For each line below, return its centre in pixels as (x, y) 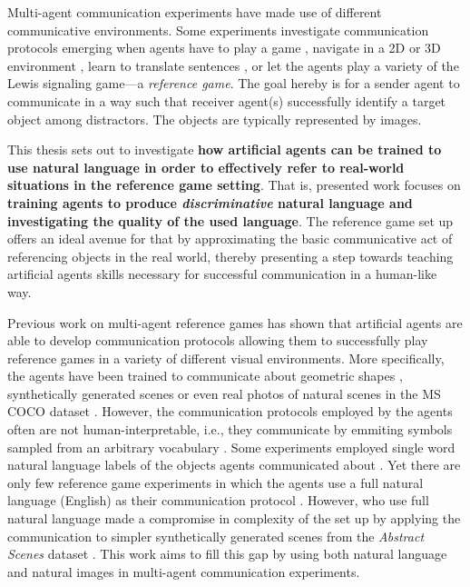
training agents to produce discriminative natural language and (210, 202)
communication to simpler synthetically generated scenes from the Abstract (216, 536)
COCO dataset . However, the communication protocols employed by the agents (230, 411)
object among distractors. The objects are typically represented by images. (215, 119)
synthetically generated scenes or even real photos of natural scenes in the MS (224, 393)
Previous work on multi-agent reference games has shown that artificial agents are (235, 322)
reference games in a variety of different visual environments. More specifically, (226, 358)
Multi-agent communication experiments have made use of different (195, 12)
